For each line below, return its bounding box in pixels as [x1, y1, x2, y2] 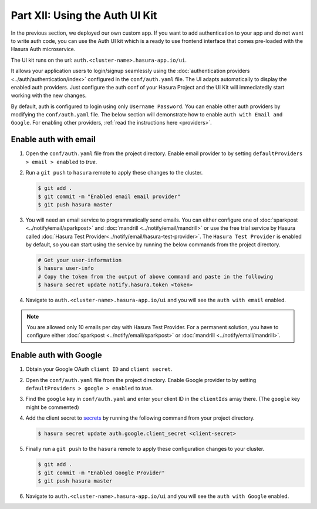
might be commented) [25, 403, 79, 411]
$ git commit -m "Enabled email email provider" [38, 193, 181, 200]
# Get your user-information [38, 257, 122, 264]
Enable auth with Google [11, 350, 102, 360]
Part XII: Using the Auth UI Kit [11, 9, 157, 22]
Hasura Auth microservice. [11, 46, 76, 53]
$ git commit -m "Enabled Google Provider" [38, 469, 166, 476]
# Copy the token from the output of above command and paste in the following [38, 273, 274, 280]
